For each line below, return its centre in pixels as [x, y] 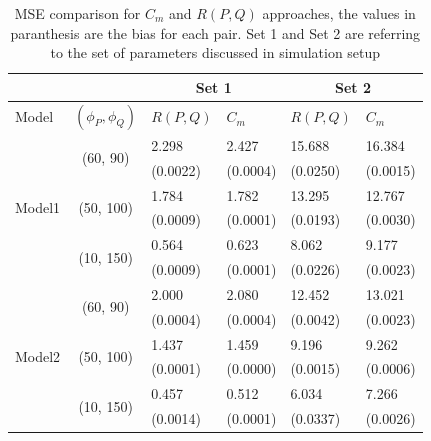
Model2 [38, 356]
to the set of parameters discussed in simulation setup [215, 52]
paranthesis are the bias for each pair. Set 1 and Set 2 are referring [215, 32]
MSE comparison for [77, 13]
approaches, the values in [339, 13]
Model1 [38, 206]
